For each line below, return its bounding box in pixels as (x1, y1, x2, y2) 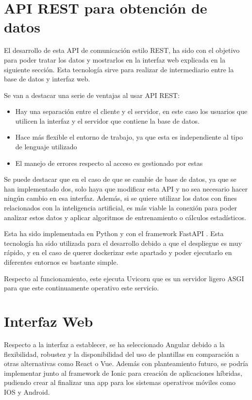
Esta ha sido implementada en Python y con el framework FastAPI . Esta (4, 228, 224, 239)
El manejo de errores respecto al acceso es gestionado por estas (15, 158, 203, 168)
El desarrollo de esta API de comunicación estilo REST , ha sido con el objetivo (4, 45, 240, 55)
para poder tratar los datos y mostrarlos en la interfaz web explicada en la (4, 54, 225, 64)
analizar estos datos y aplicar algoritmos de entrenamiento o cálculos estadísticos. (4, 212, 246, 222)
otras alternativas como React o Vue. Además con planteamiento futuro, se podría (4, 358, 249, 368)
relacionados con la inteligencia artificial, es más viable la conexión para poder (4, 203, 237, 213)
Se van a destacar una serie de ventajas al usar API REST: (4, 90, 180, 100)
